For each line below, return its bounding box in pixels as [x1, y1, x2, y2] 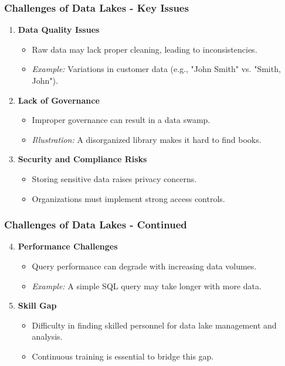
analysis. [32, 330, 63, 343]
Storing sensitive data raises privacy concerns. [32, 172, 197, 184]
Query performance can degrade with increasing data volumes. [32, 259, 257, 272]
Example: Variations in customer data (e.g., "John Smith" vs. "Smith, [32, 63, 281, 75]
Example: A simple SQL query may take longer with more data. [32, 279, 262, 292]
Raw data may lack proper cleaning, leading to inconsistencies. [32, 43, 257, 55]
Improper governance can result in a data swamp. [32, 114, 211, 126]
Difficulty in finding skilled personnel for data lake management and [32, 319, 277, 331]
